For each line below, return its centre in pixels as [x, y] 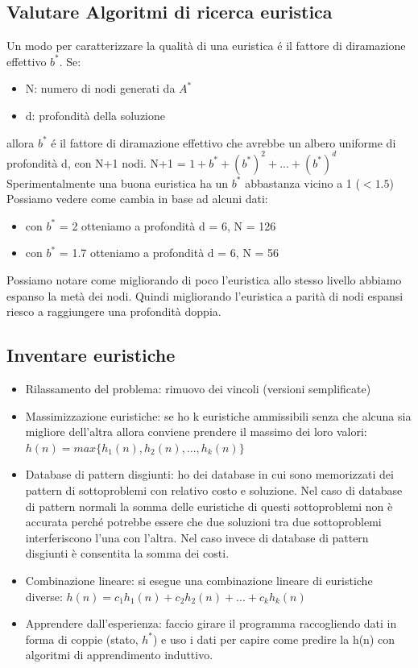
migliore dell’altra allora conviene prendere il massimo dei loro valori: [196, 432]
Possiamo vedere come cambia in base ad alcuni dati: [137, 199]
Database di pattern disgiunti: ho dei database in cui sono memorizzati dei [209, 474]
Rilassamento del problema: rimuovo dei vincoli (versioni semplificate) [198, 389]
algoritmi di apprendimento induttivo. [119, 655]
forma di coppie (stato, [82, 639]
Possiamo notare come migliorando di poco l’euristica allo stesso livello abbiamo [204, 280]
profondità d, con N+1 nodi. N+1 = [96, 162]
